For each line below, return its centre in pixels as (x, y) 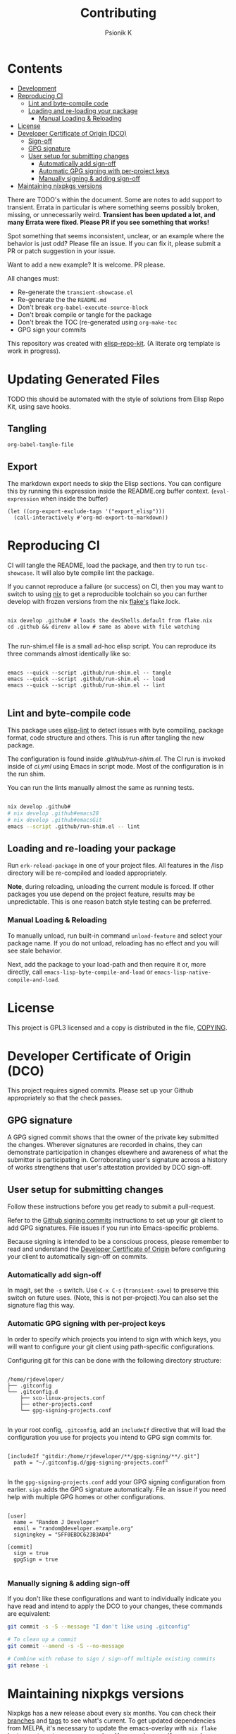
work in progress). (34, 351)
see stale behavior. (35, 950)
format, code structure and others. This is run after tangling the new (106, 738)
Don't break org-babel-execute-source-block (83, 307)
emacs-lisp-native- (182, 972)
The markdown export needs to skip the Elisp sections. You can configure (114, 484)
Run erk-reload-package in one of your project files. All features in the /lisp (116, 866)
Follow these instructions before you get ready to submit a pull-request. (111, 1206)
